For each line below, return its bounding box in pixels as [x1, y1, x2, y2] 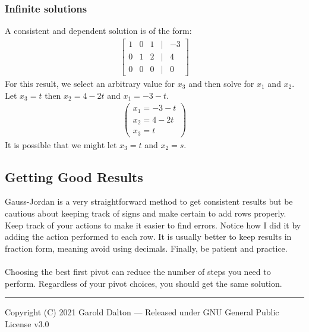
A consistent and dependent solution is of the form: [5, 24, 192, 37]
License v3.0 [5, 317, 49, 330]
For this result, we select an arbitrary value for [5, 77, 175, 89]
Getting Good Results [5, 167, 143, 186]
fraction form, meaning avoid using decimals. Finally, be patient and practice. [5, 242, 288, 254]
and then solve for [188, 77, 254, 89]
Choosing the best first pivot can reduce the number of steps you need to [5, 265, 271, 278]
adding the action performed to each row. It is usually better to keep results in [5, 230, 292, 243]
